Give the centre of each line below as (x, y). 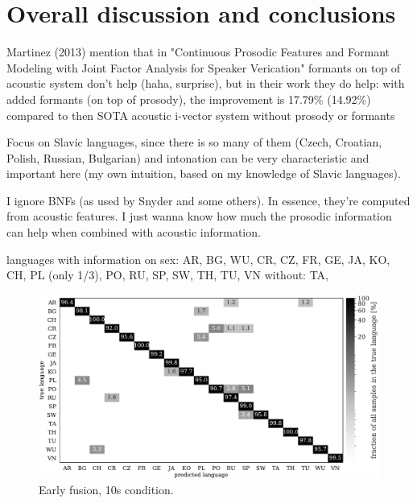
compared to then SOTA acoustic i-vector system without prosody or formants (201, 115)
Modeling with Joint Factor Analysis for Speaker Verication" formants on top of (204, 67)
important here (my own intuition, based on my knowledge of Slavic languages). (204, 173)
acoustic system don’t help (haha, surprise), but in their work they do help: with (206, 83)
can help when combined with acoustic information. (134, 232)
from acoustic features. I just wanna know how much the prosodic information (199, 216)
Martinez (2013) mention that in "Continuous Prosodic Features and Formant (198, 52)
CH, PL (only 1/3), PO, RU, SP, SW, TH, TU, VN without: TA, (168, 275)
